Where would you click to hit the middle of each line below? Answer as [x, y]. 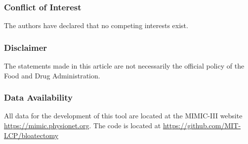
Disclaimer [26, 47]
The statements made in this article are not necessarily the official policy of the [124, 66]
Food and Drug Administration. [52, 75]
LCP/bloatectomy [31, 135]
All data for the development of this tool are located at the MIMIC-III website [123, 116]
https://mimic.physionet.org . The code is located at [83, 126]
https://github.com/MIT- [202, 126]
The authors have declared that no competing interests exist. [96, 25]
